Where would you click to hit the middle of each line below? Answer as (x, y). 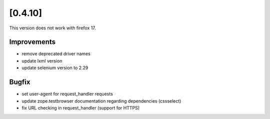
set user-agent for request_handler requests (67, 94)
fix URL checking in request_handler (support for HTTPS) (81, 108)
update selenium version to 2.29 (55, 68)
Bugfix (20, 82)
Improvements (32, 42)
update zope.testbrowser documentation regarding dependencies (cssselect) (101, 101)
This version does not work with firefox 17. (52, 28)
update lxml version (42, 61)
